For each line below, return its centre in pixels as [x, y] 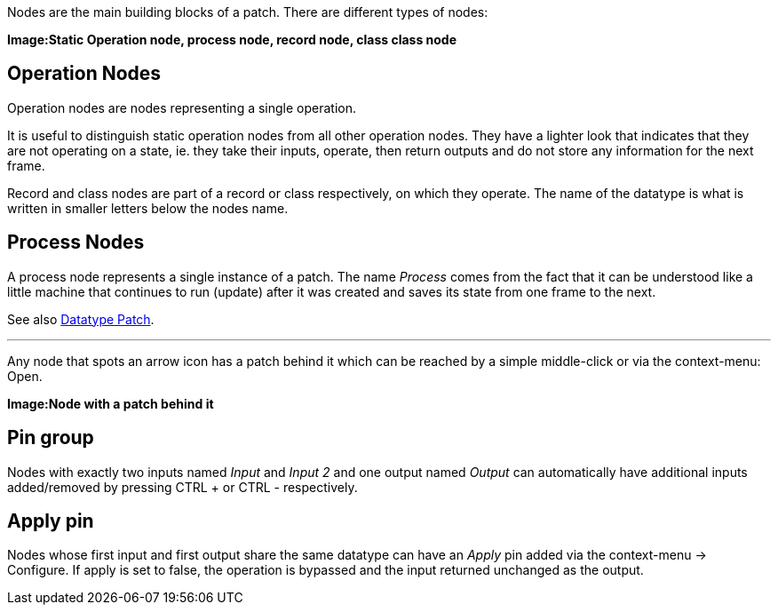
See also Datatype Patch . [81, 319]
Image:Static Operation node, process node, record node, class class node [232, 40]
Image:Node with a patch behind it [111, 403]
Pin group [51, 438]
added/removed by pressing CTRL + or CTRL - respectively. [183, 487]
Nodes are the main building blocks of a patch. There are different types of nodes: [248, 12]
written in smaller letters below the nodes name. [148, 208]
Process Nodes [76, 242]
